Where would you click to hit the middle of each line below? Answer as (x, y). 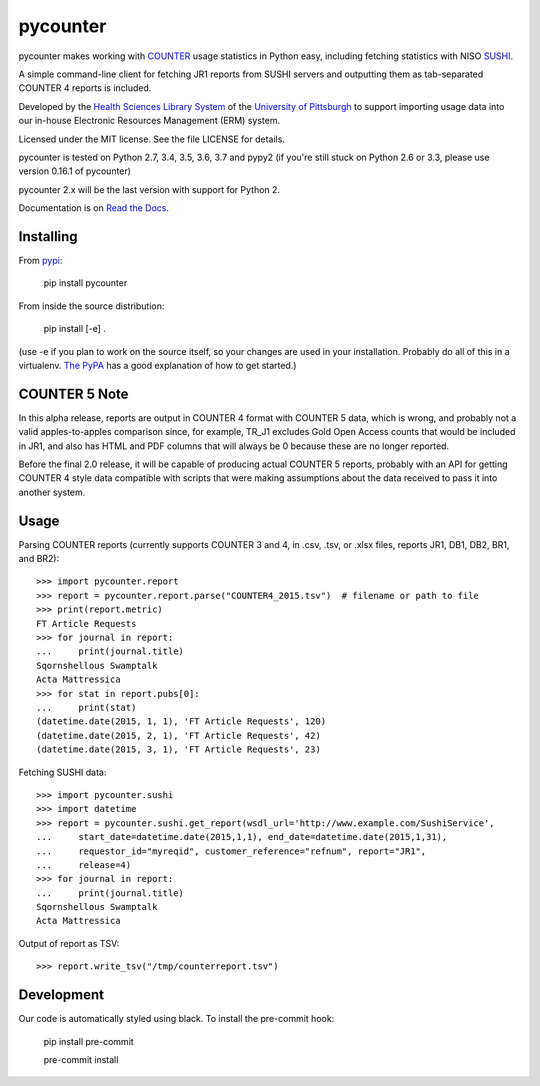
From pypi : (40, 260)
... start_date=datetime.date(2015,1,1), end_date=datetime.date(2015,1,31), (242, 837)
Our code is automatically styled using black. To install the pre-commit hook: (176, 1019)
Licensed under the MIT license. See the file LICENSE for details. (151, 139)
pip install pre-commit (88, 1041)
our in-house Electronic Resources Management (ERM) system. (149, 121)
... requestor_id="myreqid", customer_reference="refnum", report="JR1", (231, 851)
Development (61, 995)
